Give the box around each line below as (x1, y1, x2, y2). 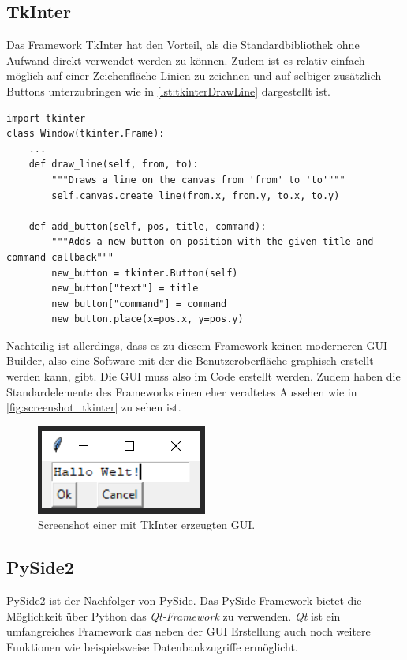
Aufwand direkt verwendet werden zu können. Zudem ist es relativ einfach (6, 51, 365, 68)
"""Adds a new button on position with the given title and (51, 236, 374, 248)
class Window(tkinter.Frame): (6, 128, 165, 140)
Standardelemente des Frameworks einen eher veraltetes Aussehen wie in (6, 383, 357, 399)
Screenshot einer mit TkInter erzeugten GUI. (38, 516, 256, 533)
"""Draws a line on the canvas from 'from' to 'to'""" (51, 174, 345, 186)
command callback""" (6, 251, 114, 263)
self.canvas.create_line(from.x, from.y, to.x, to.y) (51, 189, 340, 201)
